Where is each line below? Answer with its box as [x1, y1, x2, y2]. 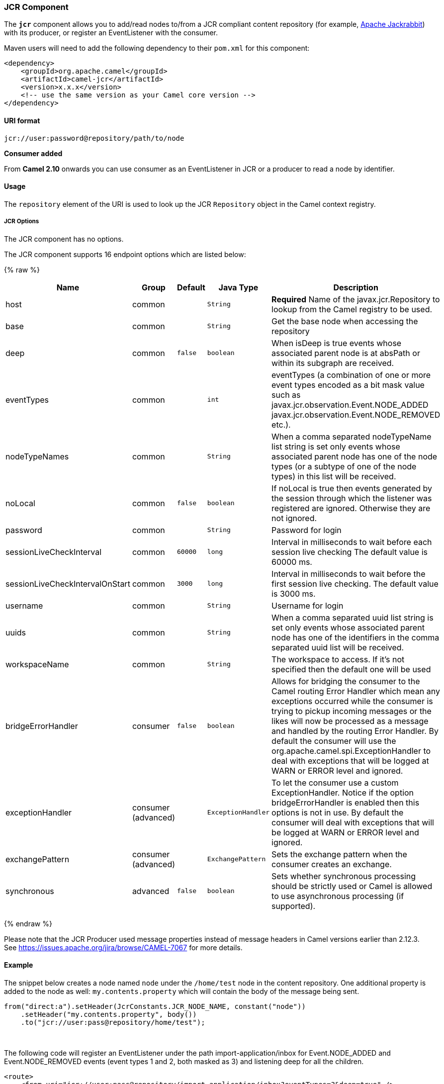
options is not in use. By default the [271, 807, 404, 817]
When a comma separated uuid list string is [271, 612, 434, 623]
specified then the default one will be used [271, 664, 431, 674]
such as [271, 389, 301, 400]
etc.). [271, 419, 291, 430]
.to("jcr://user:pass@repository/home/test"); [20, 1018, 205, 1026]
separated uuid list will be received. [271, 642, 404, 652]
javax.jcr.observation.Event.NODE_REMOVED [271, 409, 441, 420]
